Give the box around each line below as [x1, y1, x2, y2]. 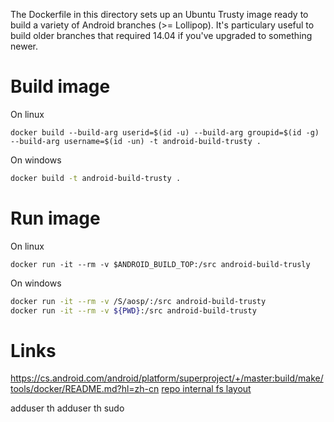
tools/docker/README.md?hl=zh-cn [10, 383, 160, 395]
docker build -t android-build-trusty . [10, 173, 182, 183]
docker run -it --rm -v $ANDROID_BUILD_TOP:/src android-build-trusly [10, 259, 311, 269]
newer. [10, 40, 38, 52]
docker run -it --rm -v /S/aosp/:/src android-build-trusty [10, 296, 267, 306]
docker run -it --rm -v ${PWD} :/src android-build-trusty [10, 305, 257, 316]
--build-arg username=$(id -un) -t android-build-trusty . [10, 136, 262, 146]
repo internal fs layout [161, 383, 252, 395]
